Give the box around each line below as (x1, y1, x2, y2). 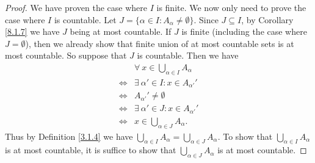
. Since (194, 13, 219, 26)
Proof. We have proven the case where (5, 1, 148, 13)
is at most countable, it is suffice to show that (5, 143, 176, 156)
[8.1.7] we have (5, 25, 60, 38)
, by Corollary (241, 13, 294, 26)
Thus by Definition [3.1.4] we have (5, 129, 133, 142)
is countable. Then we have (137, 49, 239, 62)
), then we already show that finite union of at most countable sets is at (25, 37, 294, 49)
